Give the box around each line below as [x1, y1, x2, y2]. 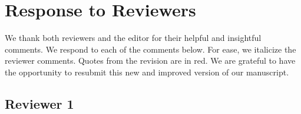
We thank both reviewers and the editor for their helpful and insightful [5, 32, 262, 44]
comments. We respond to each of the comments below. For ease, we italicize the [5, 43, 296, 55]
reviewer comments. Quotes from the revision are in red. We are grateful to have [5, 54, 296, 67]
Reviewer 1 [5, 94, 74, 112]
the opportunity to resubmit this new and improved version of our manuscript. [5, 65, 289, 78]
